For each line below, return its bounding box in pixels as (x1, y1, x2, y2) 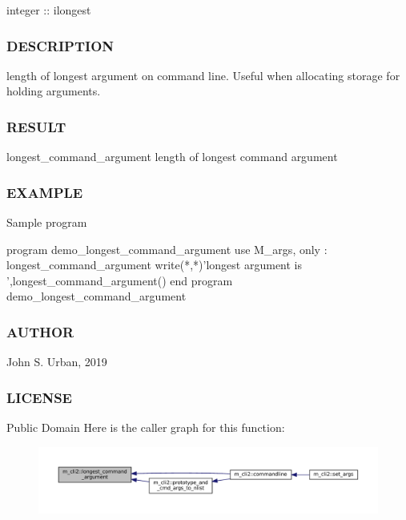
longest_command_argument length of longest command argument (6, 148, 338, 165)
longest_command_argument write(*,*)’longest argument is (6, 256, 303, 273)
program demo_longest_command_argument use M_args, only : (6, 240, 328, 257)
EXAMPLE (6, 182, 83, 202)
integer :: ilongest (6, 2, 91, 18)
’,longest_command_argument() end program (6, 272, 233, 288)
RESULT (6, 116, 66, 136)
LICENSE (6, 387, 72, 407)
